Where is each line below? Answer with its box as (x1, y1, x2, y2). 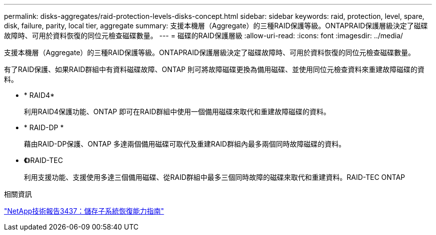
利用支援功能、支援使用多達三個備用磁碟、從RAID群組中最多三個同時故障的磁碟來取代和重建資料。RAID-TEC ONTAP (24, 173, 405, 181)
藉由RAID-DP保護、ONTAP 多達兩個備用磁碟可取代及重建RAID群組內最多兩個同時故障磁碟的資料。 (24, 140, 346, 148)
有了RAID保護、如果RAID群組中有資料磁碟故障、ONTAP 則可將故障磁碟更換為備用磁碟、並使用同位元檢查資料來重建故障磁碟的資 (4, 65, 425, 74)
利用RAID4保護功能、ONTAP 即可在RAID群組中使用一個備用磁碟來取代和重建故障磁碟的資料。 (24, 107, 330, 116)
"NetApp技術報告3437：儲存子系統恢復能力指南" (4, 207, 164, 215)
